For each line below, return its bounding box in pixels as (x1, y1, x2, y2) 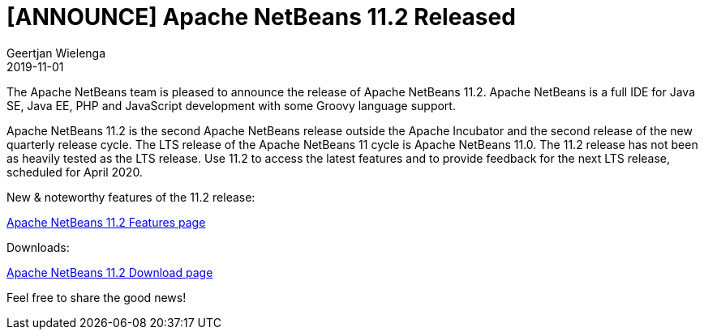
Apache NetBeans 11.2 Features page (6, 215, 206, 229)
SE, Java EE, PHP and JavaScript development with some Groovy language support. (6, 98, 456, 113)
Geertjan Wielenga (6, 45, 106, 60)
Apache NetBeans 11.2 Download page (6, 265, 213, 279)
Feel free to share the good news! (6, 290, 187, 304)
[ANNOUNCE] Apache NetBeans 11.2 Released (6, 3, 516, 31)
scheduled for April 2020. (6, 164, 143, 179)
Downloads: (6, 240, 70, 254)
